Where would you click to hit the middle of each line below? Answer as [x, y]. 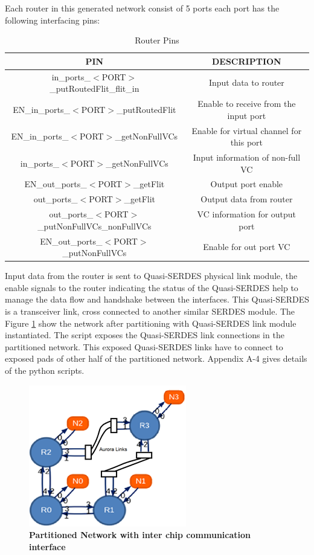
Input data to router [246, 82]
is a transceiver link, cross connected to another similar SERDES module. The [150, 311]
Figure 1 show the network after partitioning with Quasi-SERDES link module [151, 323]
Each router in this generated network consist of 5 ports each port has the [142, 8]
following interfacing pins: [53, 20]
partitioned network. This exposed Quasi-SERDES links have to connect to [144, 346]
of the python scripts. [45, 370]
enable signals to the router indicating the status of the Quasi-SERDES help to [152, 287]
